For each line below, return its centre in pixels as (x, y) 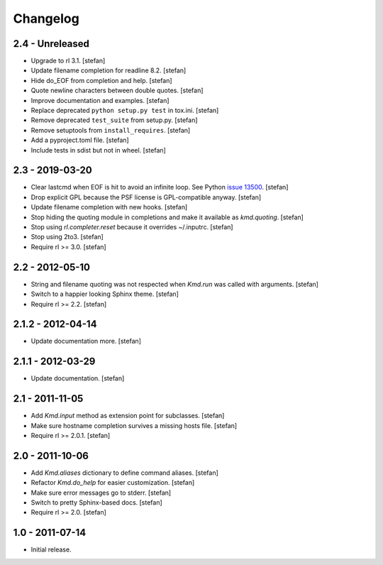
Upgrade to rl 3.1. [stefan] (68, 61)
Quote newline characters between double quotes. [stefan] (117, 90)
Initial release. (51, 549)
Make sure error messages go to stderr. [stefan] (101, 493)
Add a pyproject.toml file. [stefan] (80, 140)
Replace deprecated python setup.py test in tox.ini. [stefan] (125, 111)
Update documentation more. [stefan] (86, 341)
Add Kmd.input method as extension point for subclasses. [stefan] (128, 416)
